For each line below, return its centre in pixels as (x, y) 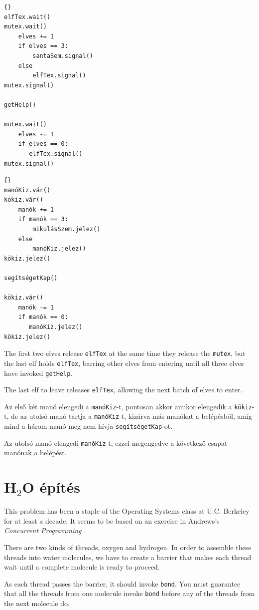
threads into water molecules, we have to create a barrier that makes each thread (128, 557)
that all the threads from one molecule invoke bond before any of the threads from (129, 593)
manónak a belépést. (35, 453)
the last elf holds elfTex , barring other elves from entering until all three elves (124, 363)
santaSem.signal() (63, 56)
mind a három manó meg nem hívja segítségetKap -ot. (88, 426)
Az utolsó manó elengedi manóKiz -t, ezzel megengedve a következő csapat (116, 443)
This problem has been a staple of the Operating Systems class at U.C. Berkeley (127, 511)
